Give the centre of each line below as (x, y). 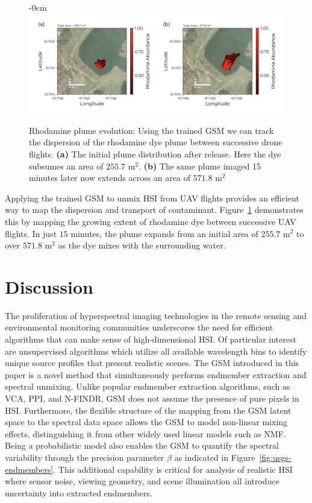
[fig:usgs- (275, 457)
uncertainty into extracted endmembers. (79, 492)
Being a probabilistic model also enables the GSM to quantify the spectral (142, 445)
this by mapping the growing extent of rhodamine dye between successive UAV (151, 221)
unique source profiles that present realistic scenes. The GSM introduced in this (152, 363)
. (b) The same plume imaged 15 (200, 166)
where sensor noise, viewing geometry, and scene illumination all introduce (142, 481)
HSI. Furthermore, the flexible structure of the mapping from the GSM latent (148, 410)
